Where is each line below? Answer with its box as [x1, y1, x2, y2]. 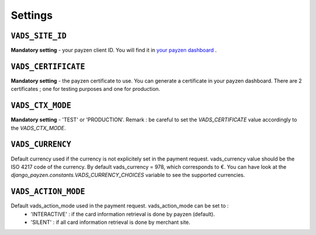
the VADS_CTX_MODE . [11, 124, 66, 131]
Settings [11, 9, 53, 22]
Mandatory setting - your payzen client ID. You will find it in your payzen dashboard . [11, 47, 217, 54]
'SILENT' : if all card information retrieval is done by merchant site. [30, 219, 191, 226]
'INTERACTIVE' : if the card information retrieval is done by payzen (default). [30, 210, 215, 217]
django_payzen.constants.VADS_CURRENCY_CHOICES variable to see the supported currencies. [11, 172, 245, 179]
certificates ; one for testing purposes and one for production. [11, 86, 160, 93]
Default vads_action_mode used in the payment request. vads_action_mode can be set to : [11, 202, 229, 209]
